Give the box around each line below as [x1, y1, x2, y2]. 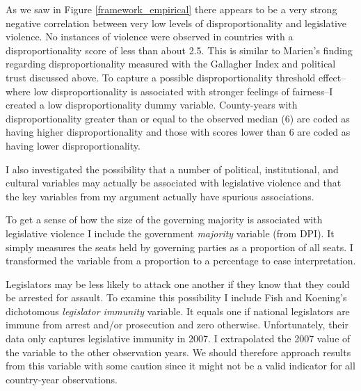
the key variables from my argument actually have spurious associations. [6, 189, 314, 203]
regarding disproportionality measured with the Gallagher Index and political [6, 56, 336, 71]
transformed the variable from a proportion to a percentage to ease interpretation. [6, 253, 356, 268]
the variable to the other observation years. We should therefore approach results [6, 344, 351, 359]
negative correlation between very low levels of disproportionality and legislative [6, 15, 347, 30]
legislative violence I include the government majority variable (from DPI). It [6, 225, 335, 240]
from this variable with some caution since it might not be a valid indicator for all [6, 358, 355, 373]
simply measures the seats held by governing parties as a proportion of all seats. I [6, 239, 353, 254]
